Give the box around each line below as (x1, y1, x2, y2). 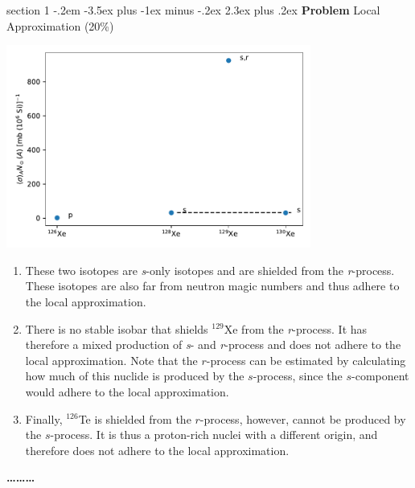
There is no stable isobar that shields (25, 320, 208, 337)
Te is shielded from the (78, 410, 191, 427)
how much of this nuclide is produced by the (25, 367, 244, 384)
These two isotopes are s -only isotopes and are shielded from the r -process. (25, 261, 395, 278)
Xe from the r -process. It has (224, 320, 368, 337)
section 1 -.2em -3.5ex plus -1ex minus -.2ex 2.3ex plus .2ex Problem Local (6, 2, 380, 18)
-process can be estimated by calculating (206, 351, 406, 368)
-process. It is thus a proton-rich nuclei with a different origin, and (50, 426, 378, 443)
